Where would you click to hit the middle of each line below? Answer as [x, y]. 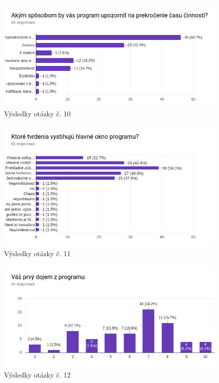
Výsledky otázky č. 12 [37, 375]
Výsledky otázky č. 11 [37, 253]
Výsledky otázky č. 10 [37, 113]
